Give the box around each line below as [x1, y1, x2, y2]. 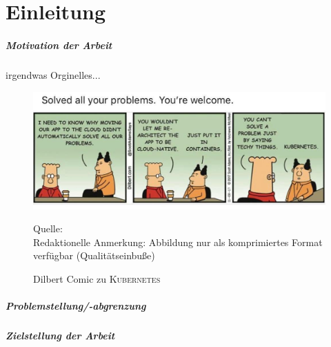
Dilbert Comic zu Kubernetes [33, 272, 161, 286]
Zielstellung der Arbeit [6, 328, 115, 343]
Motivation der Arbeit [6, 37, 112, 52]
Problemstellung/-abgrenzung [6, 299, 146, 313]
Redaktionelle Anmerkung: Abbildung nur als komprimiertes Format [33, 234, 323, 249]
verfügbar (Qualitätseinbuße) [33, 248, 155, 263]
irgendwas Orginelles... [6, 67, 101, 82]
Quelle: [33, 221, 63, 236]
